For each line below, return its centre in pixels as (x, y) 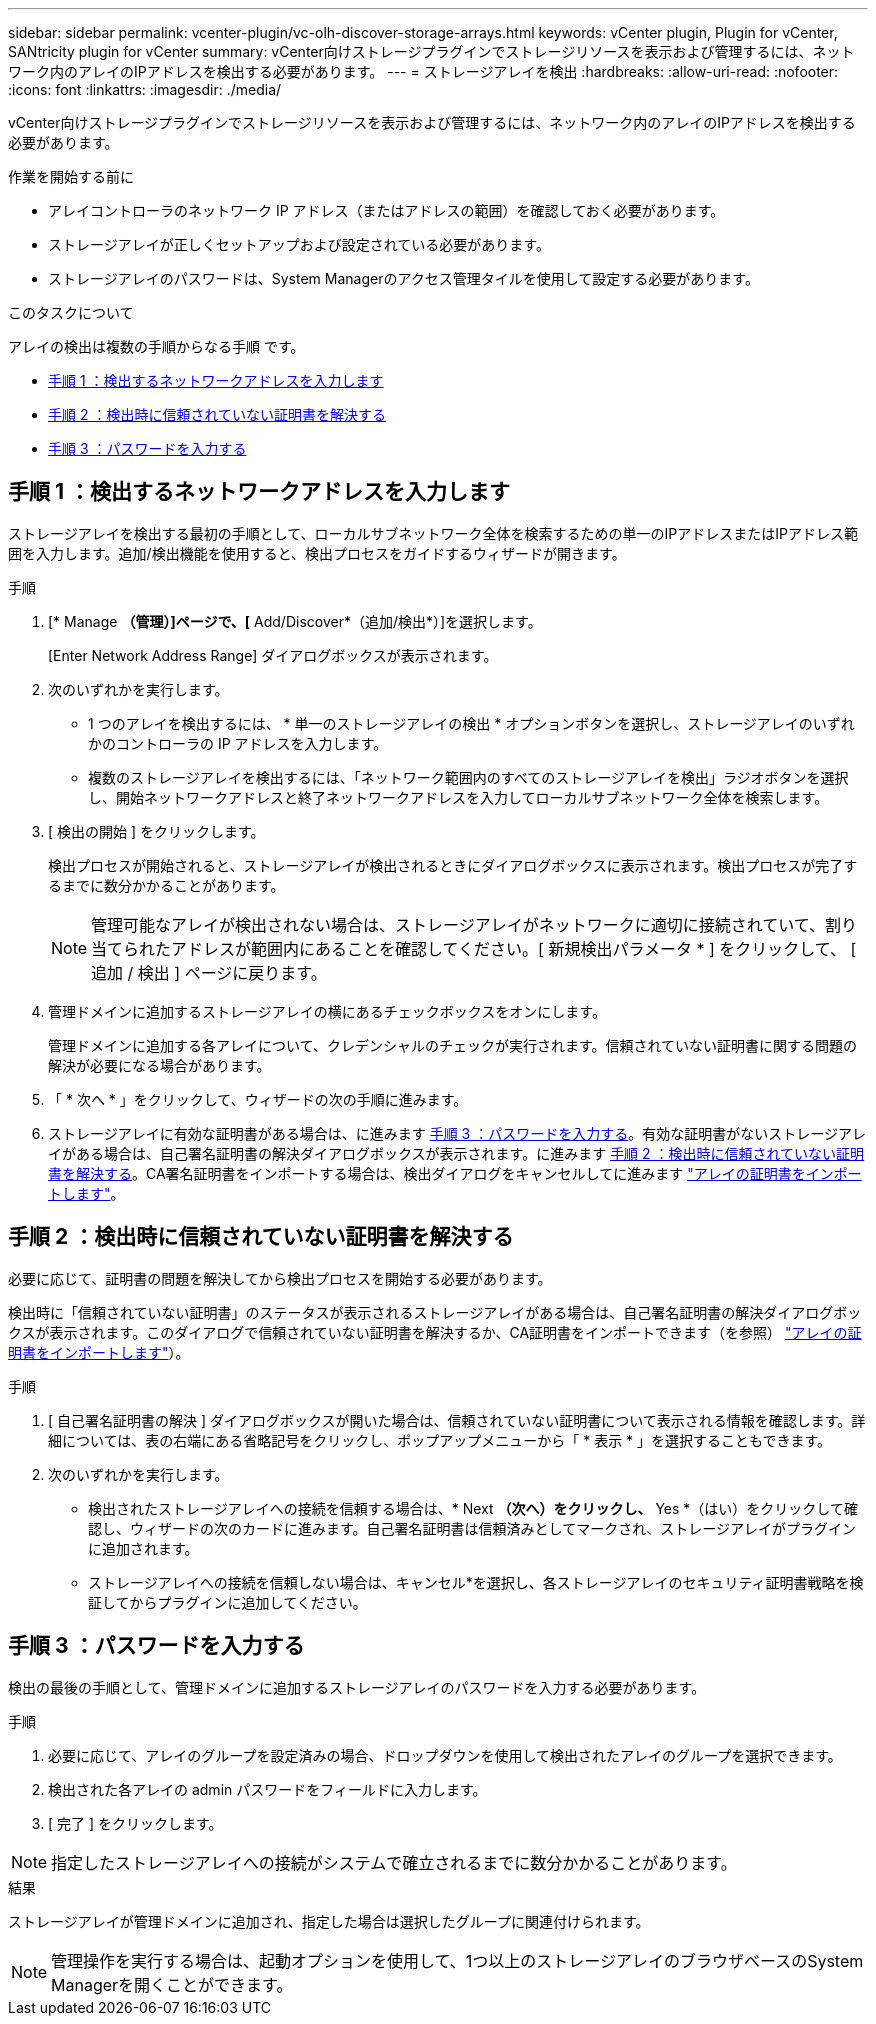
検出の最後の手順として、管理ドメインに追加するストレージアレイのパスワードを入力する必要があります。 (357, 1687)
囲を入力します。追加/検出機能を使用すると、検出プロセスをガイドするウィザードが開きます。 (317, 553)
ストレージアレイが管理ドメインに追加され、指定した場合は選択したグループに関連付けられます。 (329, 1921)
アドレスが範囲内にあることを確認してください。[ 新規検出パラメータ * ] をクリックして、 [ (514, 948)
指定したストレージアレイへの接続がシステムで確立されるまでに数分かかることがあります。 (394, 1862)
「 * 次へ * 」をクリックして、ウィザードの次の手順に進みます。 (258, 1099)
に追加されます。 (143, 1548)
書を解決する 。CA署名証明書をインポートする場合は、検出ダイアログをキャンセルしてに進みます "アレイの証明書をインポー (455, 1173)
